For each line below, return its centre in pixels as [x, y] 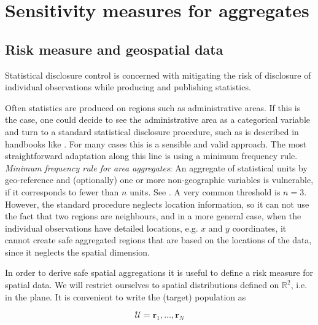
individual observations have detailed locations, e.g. [102, 228]
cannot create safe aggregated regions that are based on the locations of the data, [158, 240]
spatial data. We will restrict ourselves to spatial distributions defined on [142, 285]
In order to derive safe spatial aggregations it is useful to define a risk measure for [159, 272]
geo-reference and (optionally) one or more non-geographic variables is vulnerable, [159, 180]
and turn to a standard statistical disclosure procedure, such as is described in [152, 131]
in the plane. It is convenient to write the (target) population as [126, 296]
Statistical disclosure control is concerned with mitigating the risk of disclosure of [158, 75]
